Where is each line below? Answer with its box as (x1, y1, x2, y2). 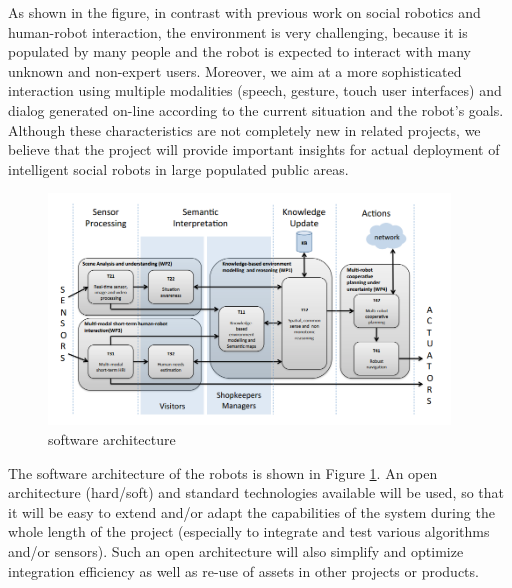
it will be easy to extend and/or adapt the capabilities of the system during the (8, 501, 495, 522)
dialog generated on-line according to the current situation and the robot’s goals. (8, 99, 504, 120)
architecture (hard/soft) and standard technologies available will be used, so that (8, 482, 505, 503)
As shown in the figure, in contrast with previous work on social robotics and (8, 2, 481, 22)
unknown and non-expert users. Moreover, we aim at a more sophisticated (8, 60, 462, 81)
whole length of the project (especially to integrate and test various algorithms (8, 521, 490, 542)
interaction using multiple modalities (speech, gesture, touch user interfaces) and (8, 80, 502, 101)
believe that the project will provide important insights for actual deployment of (8, 139, 500, 160)
